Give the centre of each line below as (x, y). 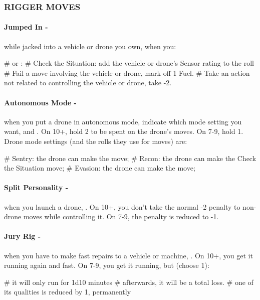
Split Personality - (36, 187)
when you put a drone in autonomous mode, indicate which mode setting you (123, 121)
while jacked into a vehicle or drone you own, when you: (90, 46)
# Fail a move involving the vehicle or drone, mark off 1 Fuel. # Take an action (127, 72)
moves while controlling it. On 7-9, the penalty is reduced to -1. (121, 216)
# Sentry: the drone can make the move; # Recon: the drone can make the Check (130, 158)
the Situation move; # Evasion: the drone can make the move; (100, 168)
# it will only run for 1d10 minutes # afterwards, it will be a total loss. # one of (129, 282)
